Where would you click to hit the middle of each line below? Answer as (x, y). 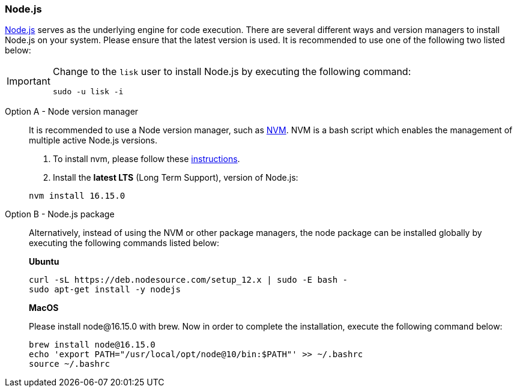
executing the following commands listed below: (124, 243)
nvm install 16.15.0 (77, 196)
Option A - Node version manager (72, 112)
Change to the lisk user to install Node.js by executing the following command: (232, 72)
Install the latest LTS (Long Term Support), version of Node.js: (176, 178)
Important (29, 81)
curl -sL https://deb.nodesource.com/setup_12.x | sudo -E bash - (189, 280)
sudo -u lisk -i (88, 92)
